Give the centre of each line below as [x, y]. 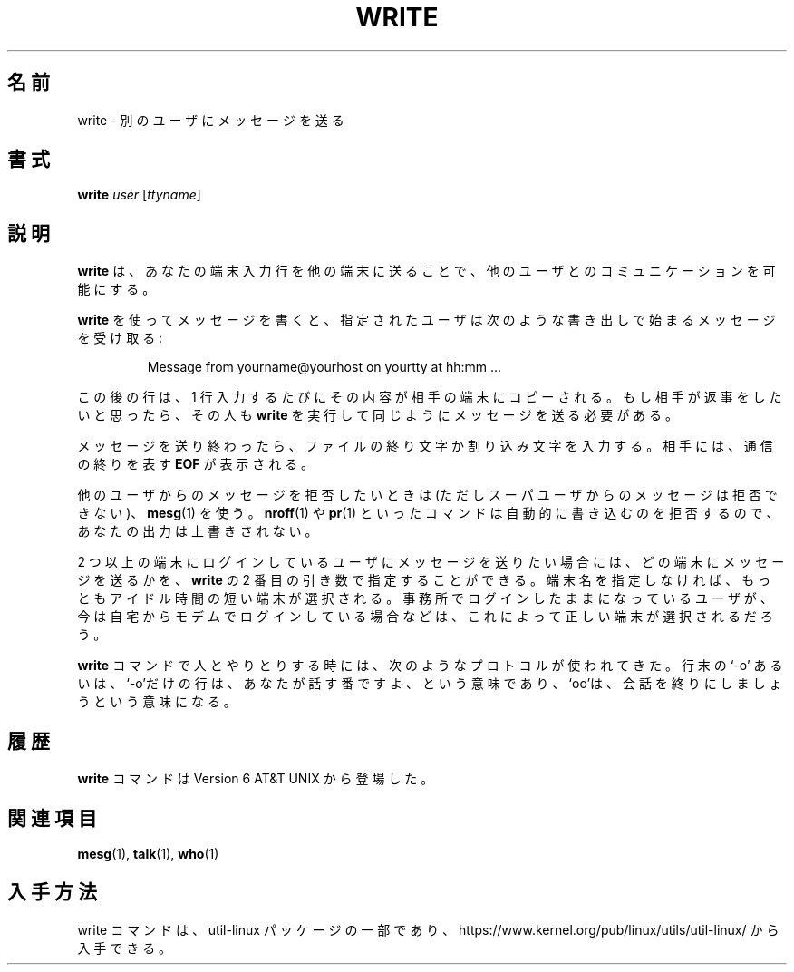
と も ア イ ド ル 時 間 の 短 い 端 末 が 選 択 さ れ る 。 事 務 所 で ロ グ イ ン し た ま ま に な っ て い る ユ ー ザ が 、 [425, 598]
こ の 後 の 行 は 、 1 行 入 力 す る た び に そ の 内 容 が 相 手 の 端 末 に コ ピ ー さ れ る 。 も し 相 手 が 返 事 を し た [430, 397]
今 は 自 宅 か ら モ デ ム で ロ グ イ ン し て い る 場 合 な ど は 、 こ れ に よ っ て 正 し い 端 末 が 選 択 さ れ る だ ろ [425, 617]
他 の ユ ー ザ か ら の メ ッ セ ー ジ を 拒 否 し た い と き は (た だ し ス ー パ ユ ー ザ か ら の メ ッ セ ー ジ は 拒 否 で [427, 495]
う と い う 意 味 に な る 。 [157, 702]
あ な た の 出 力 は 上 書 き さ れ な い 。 [198, 531]
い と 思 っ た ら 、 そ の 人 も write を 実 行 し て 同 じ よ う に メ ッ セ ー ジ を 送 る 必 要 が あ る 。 [378, 415]
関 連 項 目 [52, 818]
